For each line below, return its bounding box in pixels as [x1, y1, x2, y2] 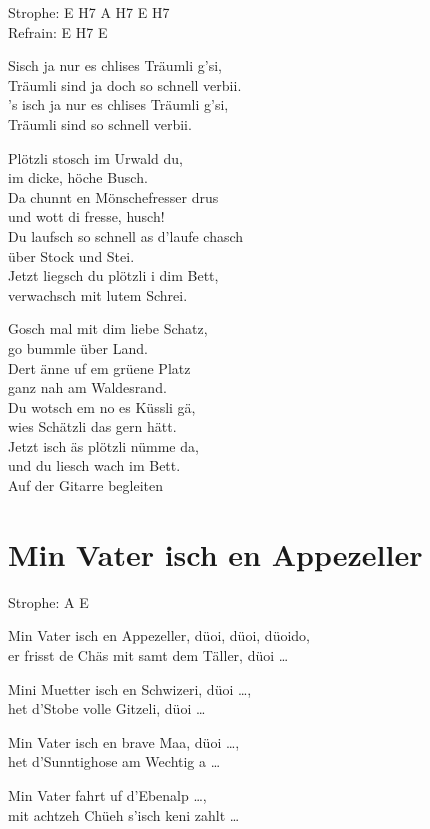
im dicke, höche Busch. [8, 167, 148, 188]
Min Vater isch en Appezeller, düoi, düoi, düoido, [8, 625, 310, 646]
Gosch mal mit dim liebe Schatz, [8, 318, 208, 339]
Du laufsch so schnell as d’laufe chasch [8, 225, 244, 246]
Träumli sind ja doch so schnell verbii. [8, 74, 242, 95]
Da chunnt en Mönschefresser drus [8, 186, 219, 207]
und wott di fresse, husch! [8, 206, 165, 227]
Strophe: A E [8, 591, 89, 612]
